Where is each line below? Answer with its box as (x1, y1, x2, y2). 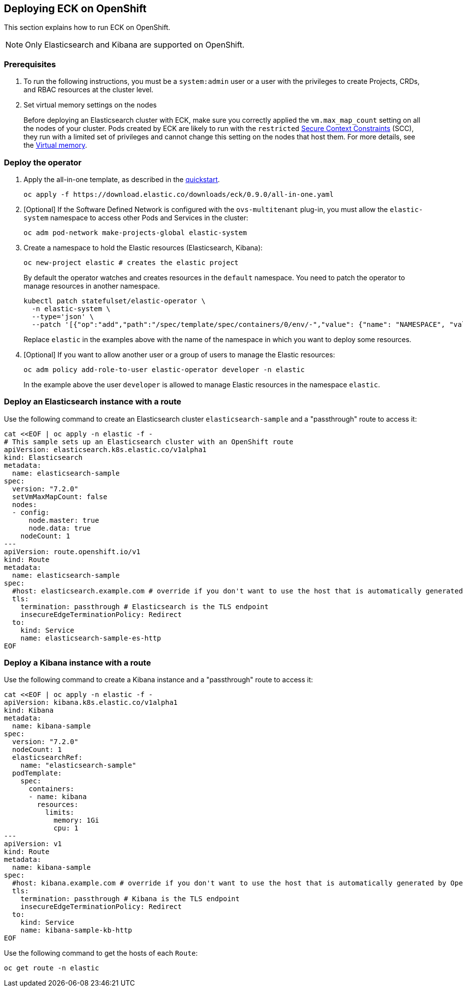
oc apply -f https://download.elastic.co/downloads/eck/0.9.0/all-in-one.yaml (24, 190, 334, 198)
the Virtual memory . (24, 141, 87, 150)
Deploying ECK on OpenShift (4, 2, 147, 15)
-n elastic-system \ (31, 304, 111, 313)
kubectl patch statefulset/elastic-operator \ (24, 296, 206, 305)
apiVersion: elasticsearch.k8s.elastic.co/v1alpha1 (4, 445, 207, 454)
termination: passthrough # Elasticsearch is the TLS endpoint (20, 602, 269, 611)
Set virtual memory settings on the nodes (24, 101, 157, 109)
